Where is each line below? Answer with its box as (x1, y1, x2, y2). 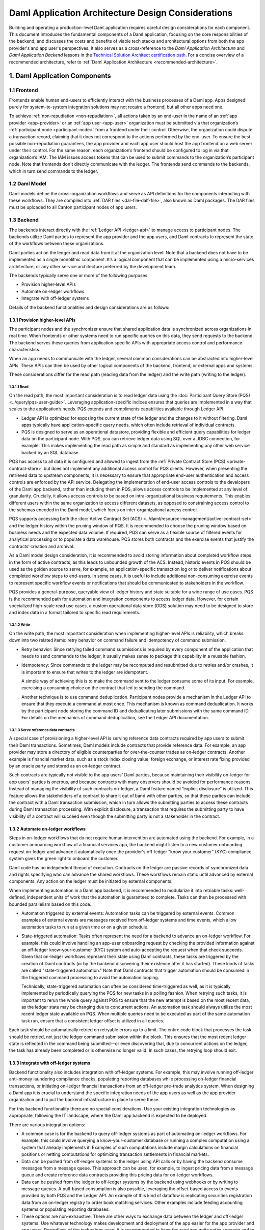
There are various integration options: (9, 1122, 85, 1128)
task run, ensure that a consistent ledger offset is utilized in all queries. (21, 1017, 164, 1023)
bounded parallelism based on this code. (9, 901, 92, 907)
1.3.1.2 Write (9, 622, 30, 627)
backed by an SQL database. (21, 449, 80, 455)
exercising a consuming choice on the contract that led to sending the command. (21, 685, 185, 691)
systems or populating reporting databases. (21, 1206, 110, 1212)
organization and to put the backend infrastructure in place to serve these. (9, 1097, 159, 1103)
